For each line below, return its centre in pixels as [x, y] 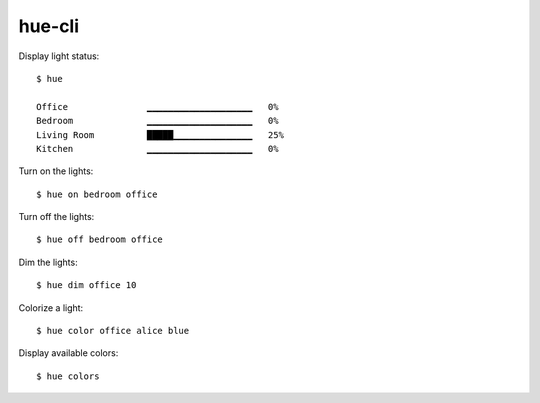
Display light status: [59, 56]
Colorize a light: [51, 307]
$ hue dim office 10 [86, 285]
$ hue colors [68, 376]
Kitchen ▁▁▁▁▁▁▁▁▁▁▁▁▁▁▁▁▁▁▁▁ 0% [157, 148]
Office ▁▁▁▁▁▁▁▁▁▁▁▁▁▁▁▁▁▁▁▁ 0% [157, 106]
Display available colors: [68, 353]
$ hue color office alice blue [113, 331]
